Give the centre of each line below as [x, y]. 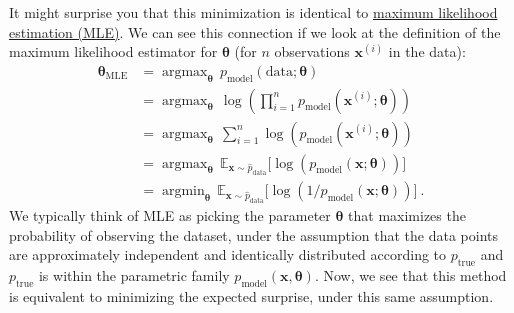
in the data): [427, 51]
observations [312, 51]
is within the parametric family [134, 275]
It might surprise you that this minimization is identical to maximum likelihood [253, 12]
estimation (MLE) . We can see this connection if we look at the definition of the [255, 31]
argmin [183, 191]
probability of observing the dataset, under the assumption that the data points [254, 234]
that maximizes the [407, 215]
